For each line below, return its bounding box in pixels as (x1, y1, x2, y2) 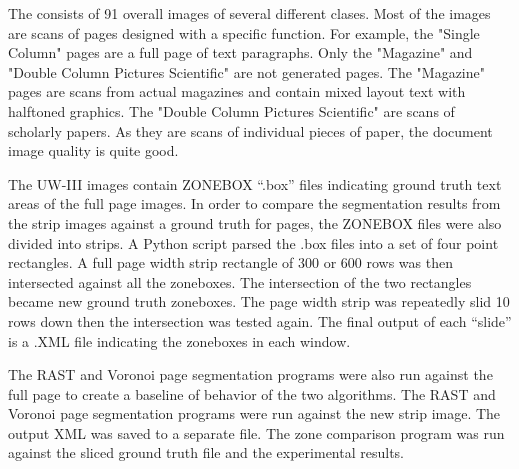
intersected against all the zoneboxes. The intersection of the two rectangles (8, 271, 472, 292)
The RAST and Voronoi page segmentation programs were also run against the (8, 364, 493, 385)
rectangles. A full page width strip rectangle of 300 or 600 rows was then (8, 252, 453, 273)
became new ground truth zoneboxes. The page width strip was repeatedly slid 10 (8, 291, 510, 312)
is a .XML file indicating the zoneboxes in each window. (8, 330, 351, 351)
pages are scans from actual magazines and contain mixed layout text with (8, 81, 466, 102)
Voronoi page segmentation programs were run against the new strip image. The (8, 403, 501, 424)
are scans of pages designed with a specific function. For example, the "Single (8, 22, 480, 43)
